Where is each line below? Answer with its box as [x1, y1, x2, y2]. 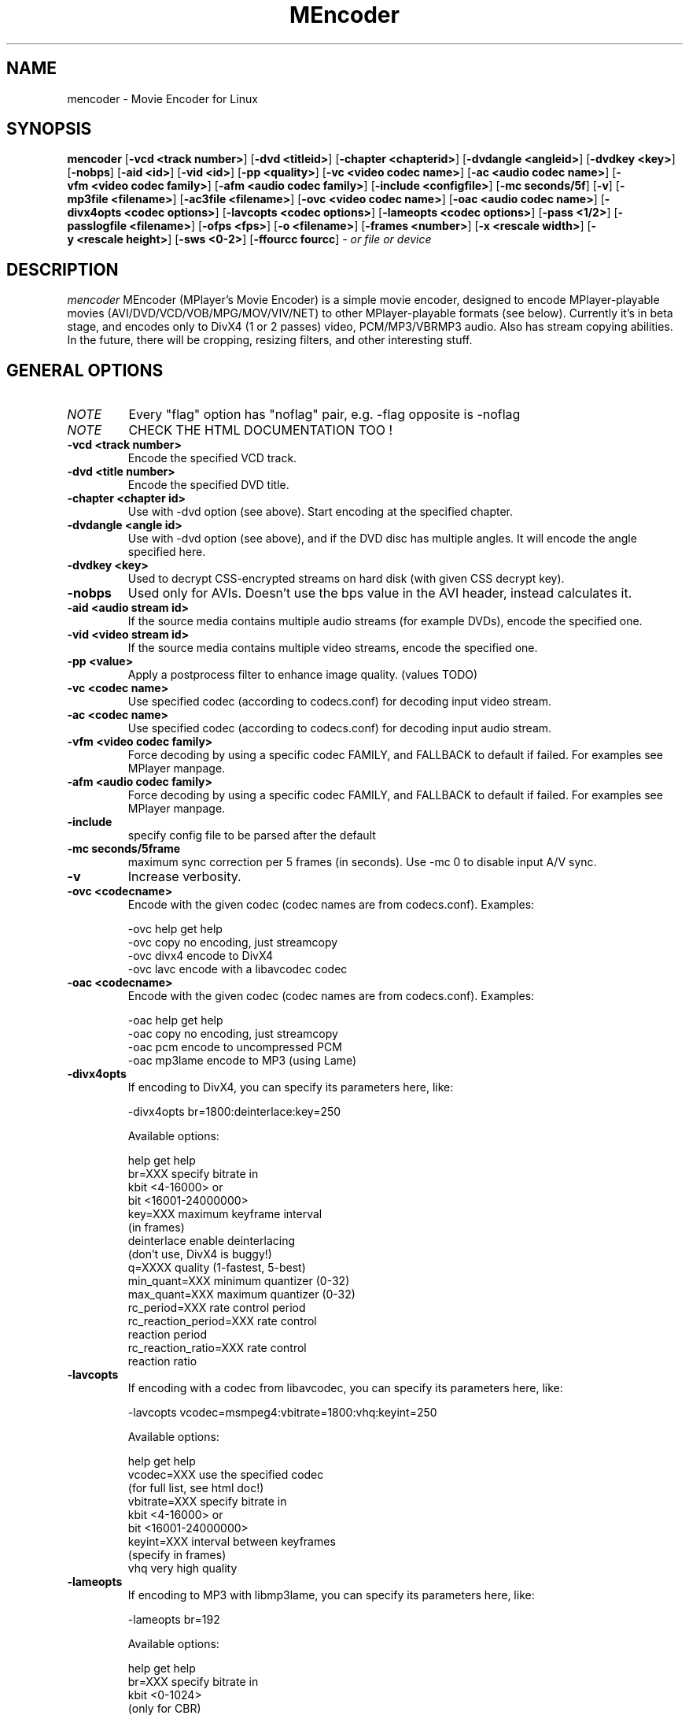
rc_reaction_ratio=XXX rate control [127, 1341, 307, 1355]
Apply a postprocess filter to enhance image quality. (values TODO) [127, 668, 478, 682]
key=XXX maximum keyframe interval [127, 1207, 322, 1221]
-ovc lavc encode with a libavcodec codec [127, 962, 348, 976]
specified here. [127, 545, 206, 559]
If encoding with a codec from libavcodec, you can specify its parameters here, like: [127, 1381, 563, 1395]
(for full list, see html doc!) [127, 1481, 264, 1495]
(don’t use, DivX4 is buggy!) [127, 1247, 272, 1261]
